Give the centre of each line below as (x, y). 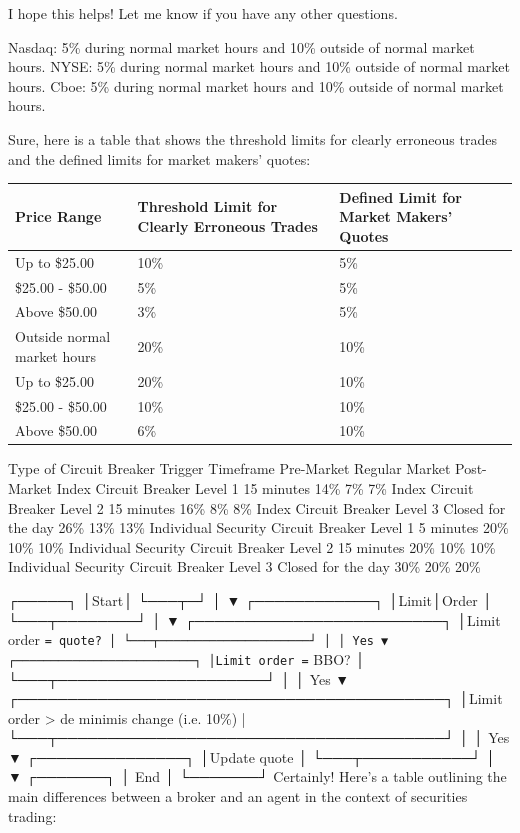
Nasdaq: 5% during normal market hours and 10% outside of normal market (241, 46)
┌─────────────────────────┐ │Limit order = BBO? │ (187, 658)
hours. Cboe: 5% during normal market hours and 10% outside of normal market (256, 85)
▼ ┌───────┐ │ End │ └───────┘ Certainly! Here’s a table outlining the (257, 776)
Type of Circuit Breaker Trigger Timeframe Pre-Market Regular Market (229, 468)
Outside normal (63, 336)
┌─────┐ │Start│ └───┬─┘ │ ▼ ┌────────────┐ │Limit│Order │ (250, 600)
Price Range (58, 216)
